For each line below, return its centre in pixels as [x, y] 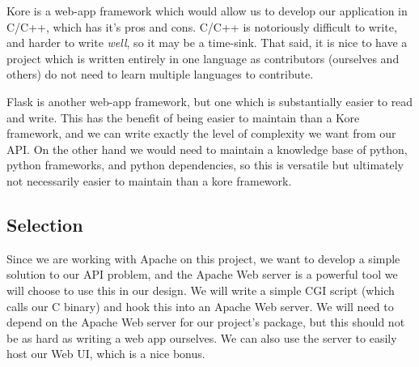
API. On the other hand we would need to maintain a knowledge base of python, [207, 149]
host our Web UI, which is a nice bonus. [106, 354]
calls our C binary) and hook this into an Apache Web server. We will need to [200, 306]
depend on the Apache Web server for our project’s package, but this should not [206, 322]
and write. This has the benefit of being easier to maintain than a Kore [183, 117]
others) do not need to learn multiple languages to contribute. [160, 74]
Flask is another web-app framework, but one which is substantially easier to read [210, 101]
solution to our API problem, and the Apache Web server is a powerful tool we [202, 274]
